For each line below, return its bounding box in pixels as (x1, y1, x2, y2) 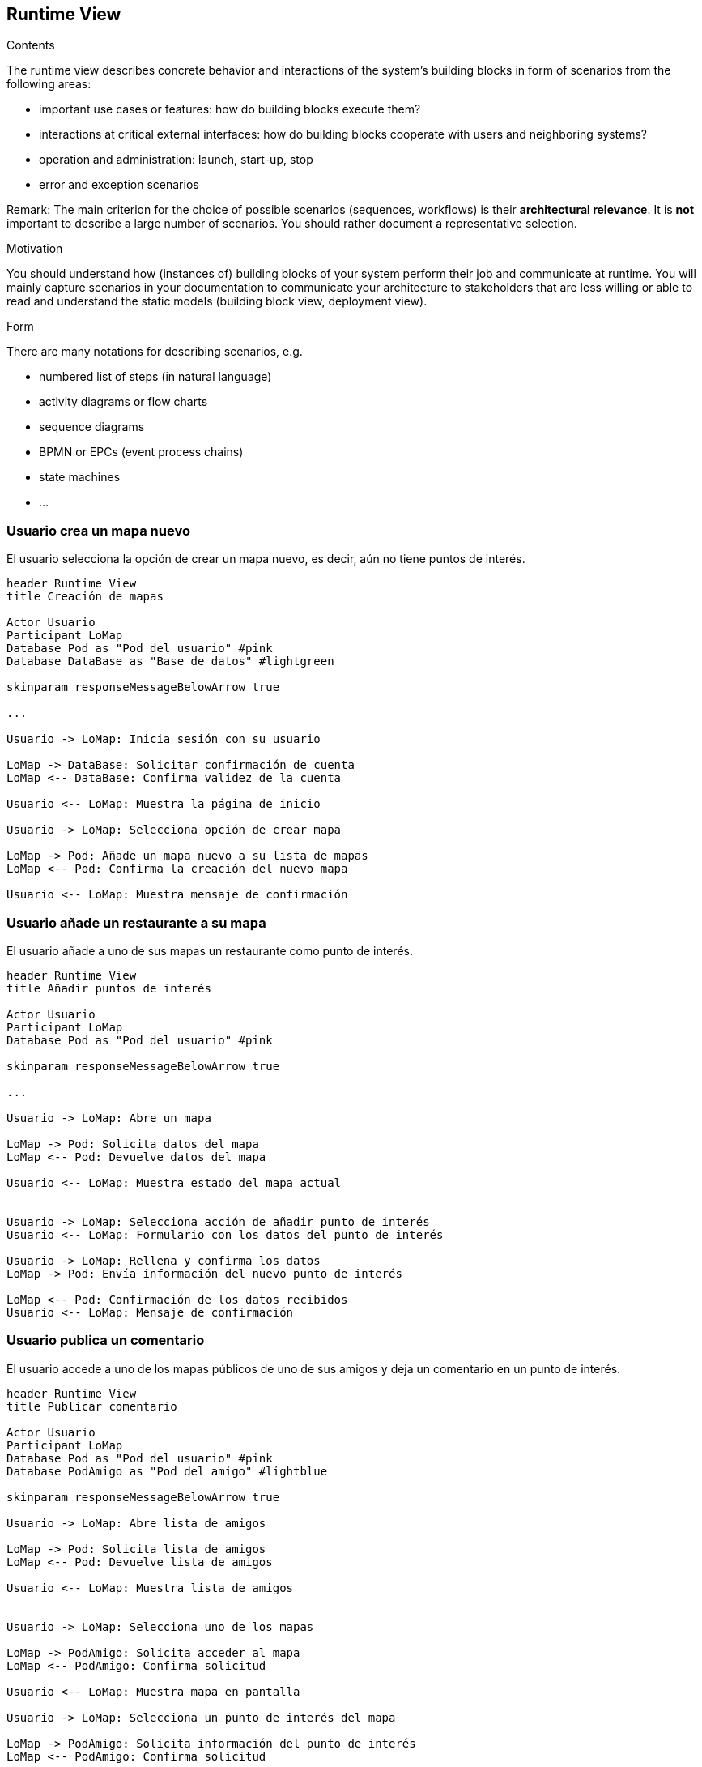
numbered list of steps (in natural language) (39, 369, 272, 384)
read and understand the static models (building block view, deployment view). (6, 294, 428, 309)
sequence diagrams (39, 420, 145, 434)
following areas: (6, 77, 91, 92)
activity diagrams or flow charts (39, 395, 208, 409)
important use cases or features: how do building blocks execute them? (39, 102, 421, 117)
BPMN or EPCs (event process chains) (39, 445, 244, 459)
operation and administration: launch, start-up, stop (39, 152, 313, 167)
